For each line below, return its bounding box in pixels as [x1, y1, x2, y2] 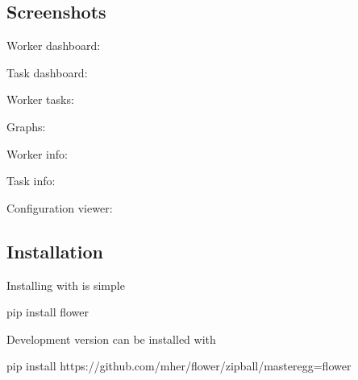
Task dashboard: [6, 64, 88, 81]
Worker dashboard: [6, 37, 101, 54]
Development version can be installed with [6, 330, 216, 347]
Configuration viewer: [6, 199, 113, 216]
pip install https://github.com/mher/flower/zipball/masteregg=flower [6, 357, 352, 374]
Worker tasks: [6, 91, 74, 108]
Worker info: [6, 145, 68, 162]
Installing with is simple [6, 276, 125, 293]
